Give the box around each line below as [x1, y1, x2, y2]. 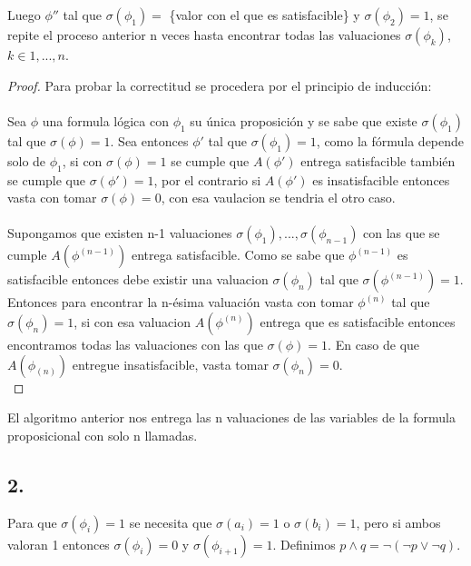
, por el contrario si [153, 170, 261, 189]
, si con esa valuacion [74, 312, 191, 331]
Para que [7, 512, 57, 531]
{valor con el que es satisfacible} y [169, 5, 360, 24]
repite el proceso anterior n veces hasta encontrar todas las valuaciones [7, 25, 401, 44]
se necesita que [129, 512, 212, 531]
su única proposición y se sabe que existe [190, 111, 417, 130]
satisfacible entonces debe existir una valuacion [7, 270, 269, 289]
